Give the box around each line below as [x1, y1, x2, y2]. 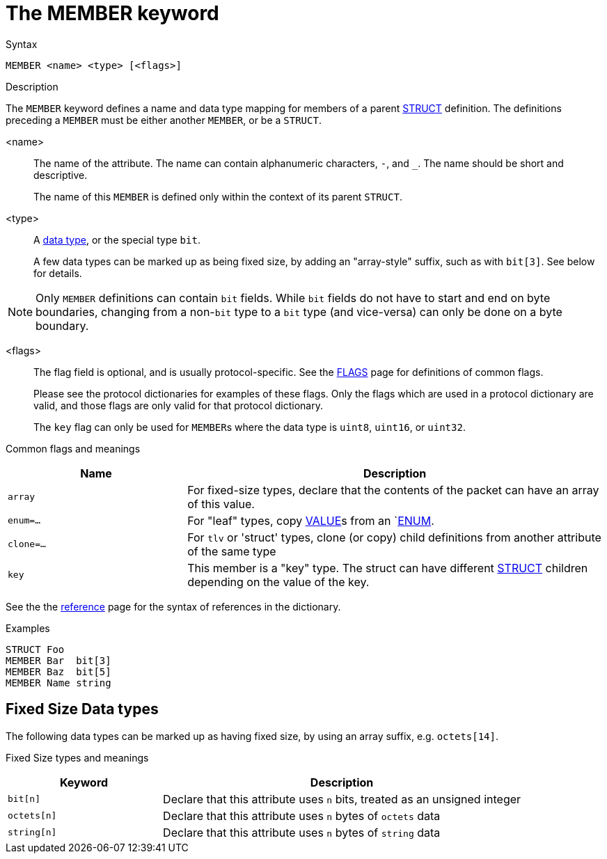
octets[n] [8, 810, 57, 821]
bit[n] [8, 794, 40, 805]
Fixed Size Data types [6, 700, 159, 718]
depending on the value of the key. [187, 574, 370, 589]
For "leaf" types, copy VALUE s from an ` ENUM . [187, 513, 434, 528]
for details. [33, 267, 82, 279]
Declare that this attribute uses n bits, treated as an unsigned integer [163, 791, 521, 806]
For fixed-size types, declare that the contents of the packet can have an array [187, 482, 599, 497]
